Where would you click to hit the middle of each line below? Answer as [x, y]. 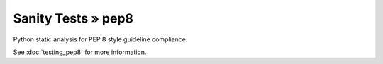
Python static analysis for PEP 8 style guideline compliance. [100, 39]
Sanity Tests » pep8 [73, 18]
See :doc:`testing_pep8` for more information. [80, 52]
